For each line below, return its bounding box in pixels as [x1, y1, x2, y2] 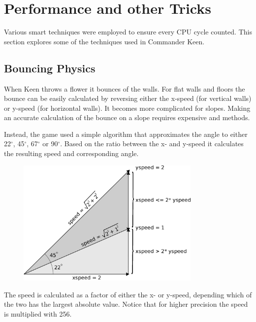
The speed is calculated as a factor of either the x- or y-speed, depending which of [4, 289, 252, 299]
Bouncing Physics [4, 60, 96, 75]
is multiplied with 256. [4, 308, 72, 319]
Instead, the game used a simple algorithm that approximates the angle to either [4, 129, 248, 139]
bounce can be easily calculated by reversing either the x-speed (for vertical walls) [4, 93, 252, 103]
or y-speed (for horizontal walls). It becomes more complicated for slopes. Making [4, 102, 251, 113]
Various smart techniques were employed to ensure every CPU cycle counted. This [4, 27, 252, 37]
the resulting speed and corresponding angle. [4, 148, 139, 159]
